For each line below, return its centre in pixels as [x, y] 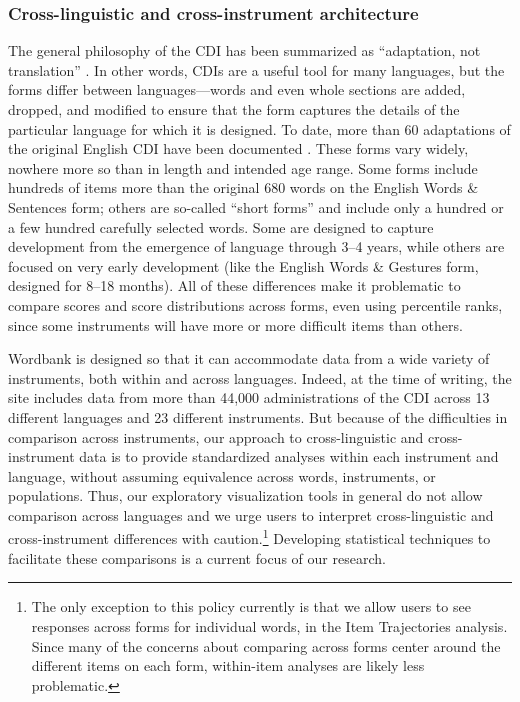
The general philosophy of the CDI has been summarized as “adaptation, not [244, 50]
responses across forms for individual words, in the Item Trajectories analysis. [269, 625]
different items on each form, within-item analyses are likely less [228, 665]
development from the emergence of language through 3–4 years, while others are [256, 246]
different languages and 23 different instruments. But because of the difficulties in [258, 416]
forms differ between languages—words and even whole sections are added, [237, 89]
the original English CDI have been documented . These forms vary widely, [238, 148]
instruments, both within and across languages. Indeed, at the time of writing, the [260, 377]
